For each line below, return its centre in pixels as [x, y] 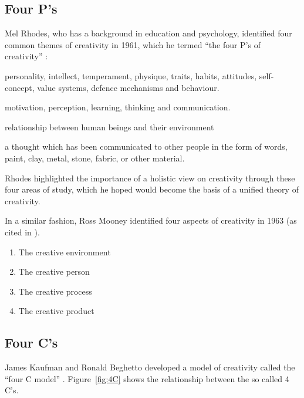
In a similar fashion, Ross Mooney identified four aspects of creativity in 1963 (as [151, 220]
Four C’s [31, 343]
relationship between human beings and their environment [109, 127]
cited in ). [22, 232]
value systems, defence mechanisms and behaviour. [128, 87]
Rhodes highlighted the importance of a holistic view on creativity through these [150, 178]
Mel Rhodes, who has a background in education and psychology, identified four [148, 33]
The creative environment [65, 252]
